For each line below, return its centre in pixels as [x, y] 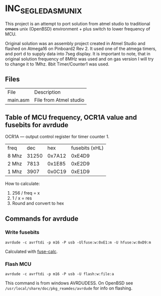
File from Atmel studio [59, 100]
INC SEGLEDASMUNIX [44, 9]
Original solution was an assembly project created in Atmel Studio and [75, 43]
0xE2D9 [80, 164]
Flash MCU [18, 264]
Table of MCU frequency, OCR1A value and [71, 117]
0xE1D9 [80, 172]
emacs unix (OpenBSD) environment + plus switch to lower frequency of [78, 29]
